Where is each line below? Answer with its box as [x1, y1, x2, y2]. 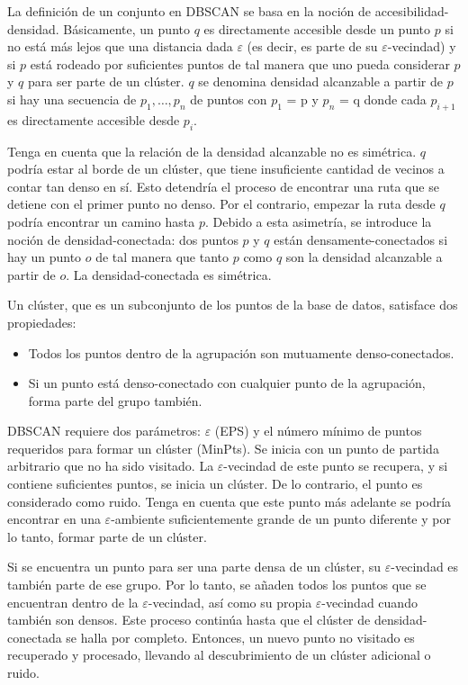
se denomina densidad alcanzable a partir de [198, 72, 443, 91]
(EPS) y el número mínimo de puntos [214, 421, 422, 440]
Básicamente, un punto [63, 19, 190, 38]
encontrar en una [7, 509, 101, 528]
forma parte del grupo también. [28, 391, 202, 410]
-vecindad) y [387, 37, 456, 56]
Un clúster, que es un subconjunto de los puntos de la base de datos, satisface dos [7, 295, 458, 314]
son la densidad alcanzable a [285, 248, 443, 266]
